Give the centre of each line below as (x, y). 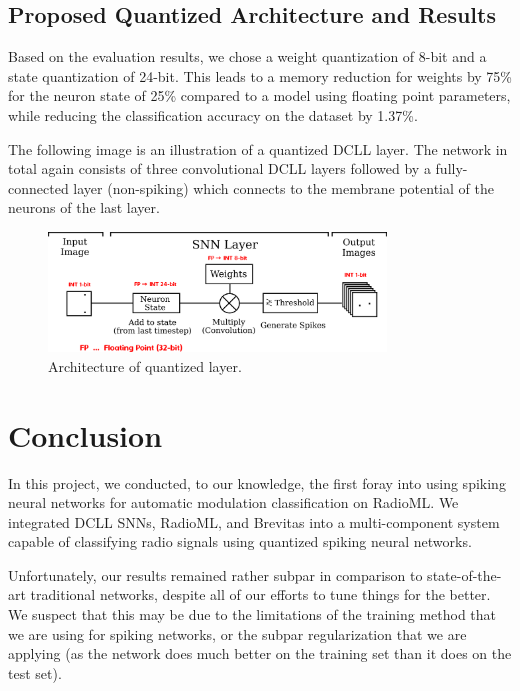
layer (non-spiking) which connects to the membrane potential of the (283, 187)
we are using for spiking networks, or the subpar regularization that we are (237, 633)
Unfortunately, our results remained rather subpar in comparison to (215, 574)
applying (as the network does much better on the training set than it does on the (260, 653)
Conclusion (85, 434)
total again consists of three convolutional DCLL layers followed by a (219, 168)
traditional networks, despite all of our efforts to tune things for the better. (260, 594)
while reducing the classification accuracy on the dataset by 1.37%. (213, 114)
